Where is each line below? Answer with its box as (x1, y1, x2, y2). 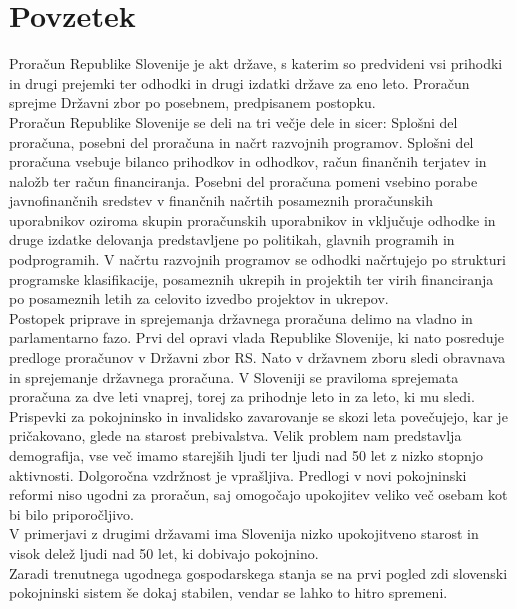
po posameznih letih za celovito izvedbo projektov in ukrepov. (9, 288, 389, 309)
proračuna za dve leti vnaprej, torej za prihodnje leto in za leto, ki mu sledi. (9, 386, 475, 407)
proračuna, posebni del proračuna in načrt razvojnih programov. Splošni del (9, 131, 474, 152)
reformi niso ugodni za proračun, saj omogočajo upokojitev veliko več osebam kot (9, 484, 508, 505)
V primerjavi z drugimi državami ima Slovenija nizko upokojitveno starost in (9, 523, 479, 544)
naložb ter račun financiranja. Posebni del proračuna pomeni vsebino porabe (9, 170, 478, 191)
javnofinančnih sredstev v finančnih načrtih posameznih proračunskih (9, 190, 434, 211)
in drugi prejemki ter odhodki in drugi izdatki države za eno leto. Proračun (9, 72, 470, 93)
